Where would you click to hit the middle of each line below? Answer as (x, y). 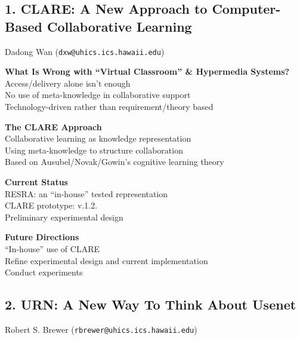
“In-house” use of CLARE (52, 248)
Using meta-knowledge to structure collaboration (94, 150)
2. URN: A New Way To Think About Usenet (151, 304)
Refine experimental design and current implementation (106, 260)
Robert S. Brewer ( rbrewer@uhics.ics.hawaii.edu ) (101, 329)
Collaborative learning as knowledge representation (98, 138)
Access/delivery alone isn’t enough (68, 83)
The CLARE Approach (53, 126)
